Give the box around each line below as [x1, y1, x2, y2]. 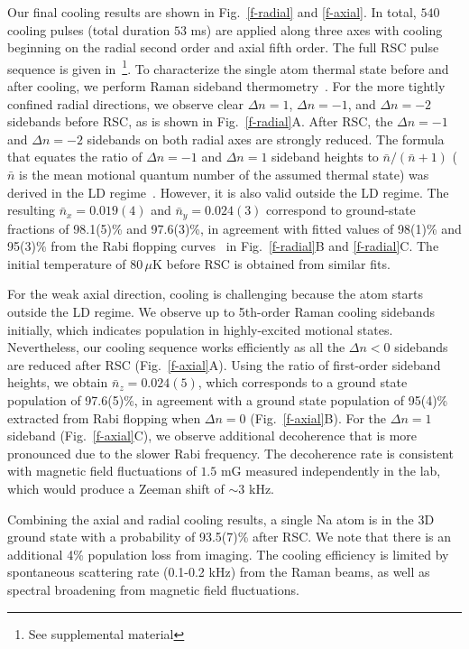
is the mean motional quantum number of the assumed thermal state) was [19, 165, 429, 183]
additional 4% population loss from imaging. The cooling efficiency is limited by [7, 544, 449, 563]
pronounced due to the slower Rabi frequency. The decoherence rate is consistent [7, 443, 454, 462]
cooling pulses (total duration [7, 20, 170, 39]
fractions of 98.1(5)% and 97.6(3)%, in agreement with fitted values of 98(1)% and [7, 218, 462, 237]
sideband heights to [271, 147, 379, 166]
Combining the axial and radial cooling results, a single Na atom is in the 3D [7, 509, 435, 528]
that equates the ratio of [7, 147, 143, 166]
